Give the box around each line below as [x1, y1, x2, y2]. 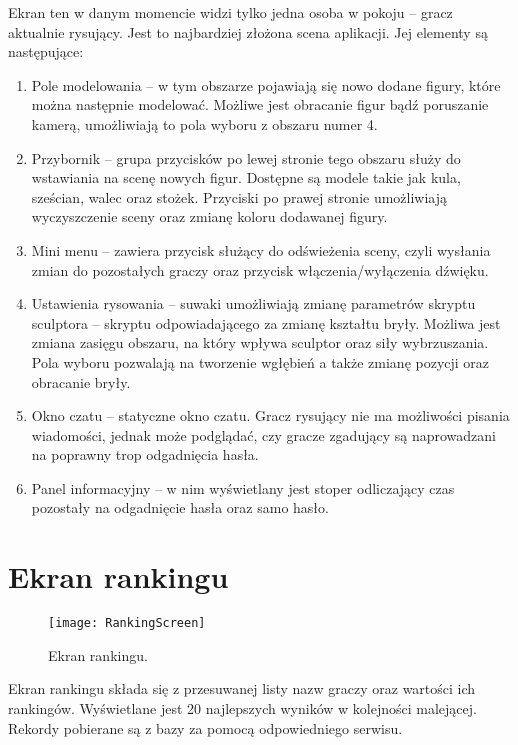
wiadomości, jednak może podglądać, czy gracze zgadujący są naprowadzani [31, 424, 496, 445]
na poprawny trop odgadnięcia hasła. [31, 444, 259, 465]
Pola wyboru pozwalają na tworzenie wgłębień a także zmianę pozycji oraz [31, 351, 490, 372]
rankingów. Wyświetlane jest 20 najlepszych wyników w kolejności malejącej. [8, 698, 477, 719]
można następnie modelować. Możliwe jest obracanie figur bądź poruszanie [31, 94, 489, 115]
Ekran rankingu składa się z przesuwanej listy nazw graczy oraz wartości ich [8, 678, 476, 699]
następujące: [8, 41, 84, 62]
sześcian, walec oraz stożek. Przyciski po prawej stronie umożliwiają [31, 186, 448, 207]
